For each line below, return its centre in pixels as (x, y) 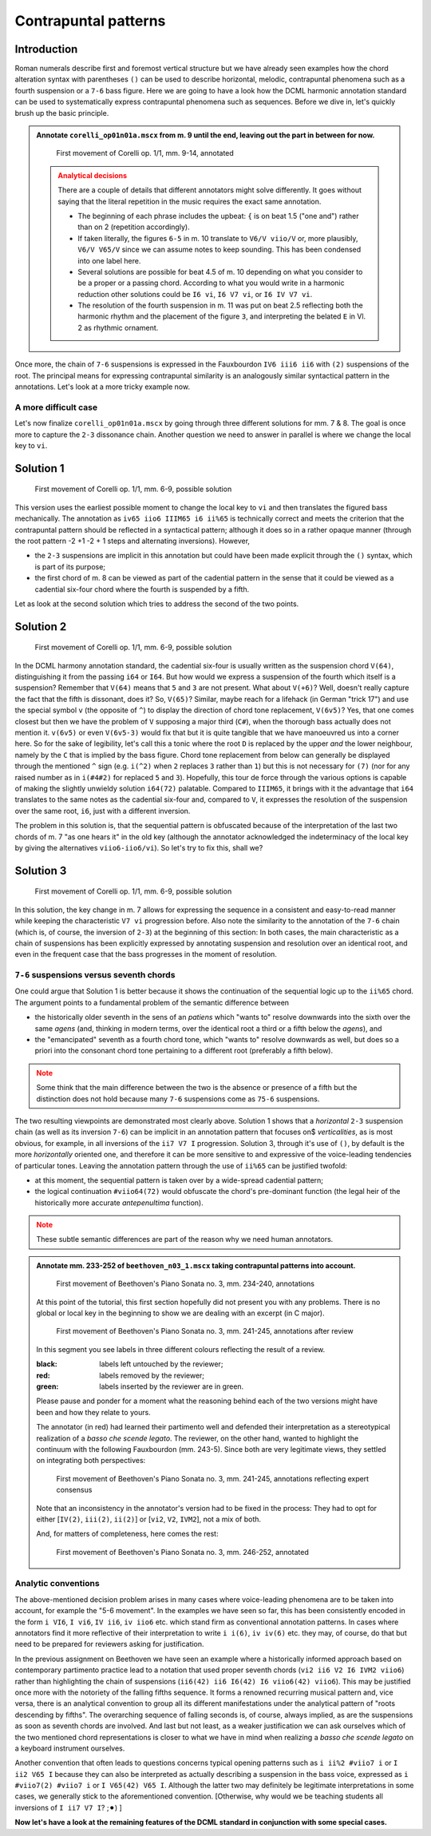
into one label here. (109, 260)
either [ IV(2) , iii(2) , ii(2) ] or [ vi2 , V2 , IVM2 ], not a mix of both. (149, 1519)
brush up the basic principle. (62, 113)
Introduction (46, 49)
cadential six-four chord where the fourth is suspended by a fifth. (142, 589)
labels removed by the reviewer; (152, 1375)
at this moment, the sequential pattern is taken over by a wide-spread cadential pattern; (179, 1180)
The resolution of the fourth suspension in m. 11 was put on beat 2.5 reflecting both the (220, 305)
